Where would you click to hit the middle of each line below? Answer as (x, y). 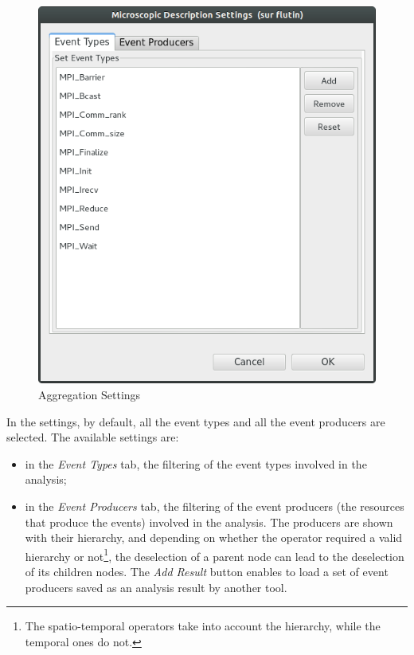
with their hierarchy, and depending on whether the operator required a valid (214, 537)
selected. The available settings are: (93, 437)
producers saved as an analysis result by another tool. (156, 587)
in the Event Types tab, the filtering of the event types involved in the (196, 463)
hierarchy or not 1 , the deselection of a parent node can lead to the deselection (215, 555)
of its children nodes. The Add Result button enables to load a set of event (207, 571)
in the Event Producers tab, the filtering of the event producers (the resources (215, 506)
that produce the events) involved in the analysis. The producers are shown (209, 522)
